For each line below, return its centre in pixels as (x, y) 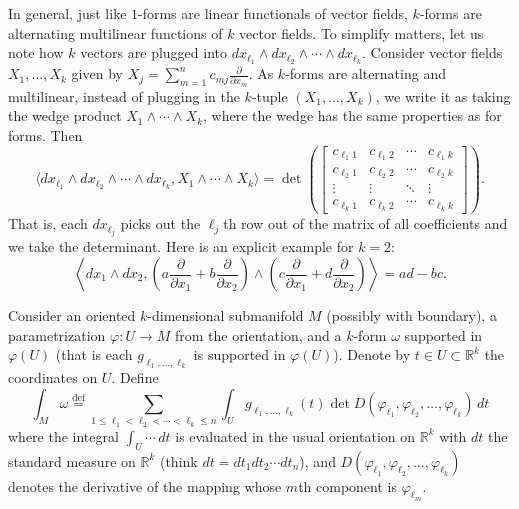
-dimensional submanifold (225, 315)
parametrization (57, 334)
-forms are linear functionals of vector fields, (273, 13)
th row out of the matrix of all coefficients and (365, 223)
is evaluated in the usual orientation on (295, 435)
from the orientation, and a (258, 334)
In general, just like (67, 13)
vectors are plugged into (154, 52)
